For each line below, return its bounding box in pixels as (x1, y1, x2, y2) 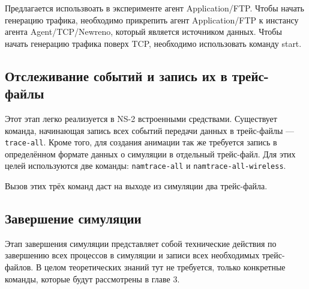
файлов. (5, 261, 34, 273)
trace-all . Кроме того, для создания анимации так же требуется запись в (5, 136, 277, 148)
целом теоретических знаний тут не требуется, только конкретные (44, 261, 286, 273)
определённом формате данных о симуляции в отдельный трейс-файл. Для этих (5, 147, 296, 160)
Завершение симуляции (5, 209, 142, 228)
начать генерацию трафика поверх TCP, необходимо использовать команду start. (5, 37, 302, 49)
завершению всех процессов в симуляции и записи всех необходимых (5, 249, 260, 261)
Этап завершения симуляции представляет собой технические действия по (5, 237, 277, 249)
